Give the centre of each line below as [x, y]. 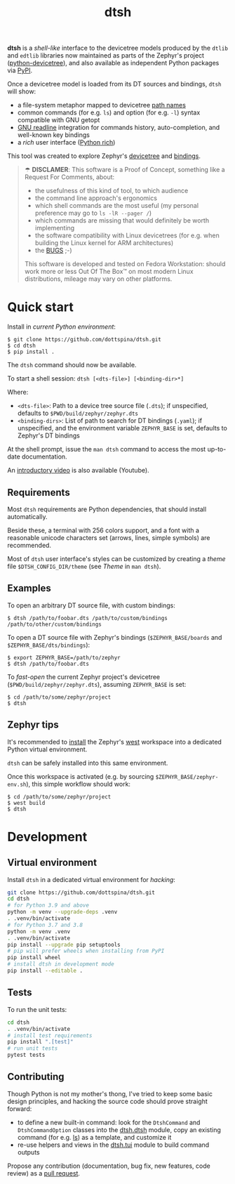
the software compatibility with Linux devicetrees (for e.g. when [127, 235]
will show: [22, 91]
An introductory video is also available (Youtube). [78, 471]
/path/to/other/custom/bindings [54, 624]
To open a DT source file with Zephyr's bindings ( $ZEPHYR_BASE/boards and [115, 637]
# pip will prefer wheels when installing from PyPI [86, 951]
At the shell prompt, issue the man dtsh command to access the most [107, 449]
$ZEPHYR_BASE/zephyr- [187, 777]
